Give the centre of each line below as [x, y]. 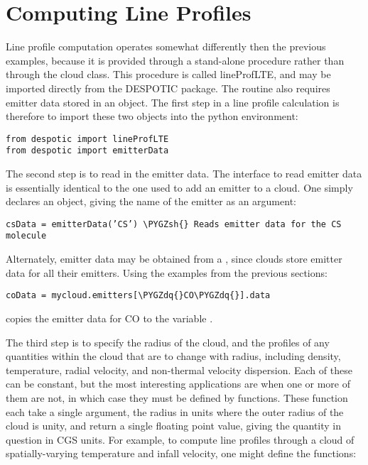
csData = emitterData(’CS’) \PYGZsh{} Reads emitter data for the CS [174, 224]
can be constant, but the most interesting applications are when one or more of [178, 384]
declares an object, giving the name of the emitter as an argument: [151, 201]
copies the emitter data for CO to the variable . [109, 318]
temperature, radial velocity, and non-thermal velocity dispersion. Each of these [179, 370]
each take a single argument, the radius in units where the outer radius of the [175, 411]
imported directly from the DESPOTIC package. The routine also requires [168, 88]
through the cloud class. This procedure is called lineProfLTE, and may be [168, 74]
